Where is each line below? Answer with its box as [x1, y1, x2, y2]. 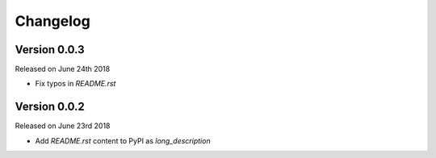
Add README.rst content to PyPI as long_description [35, 135, 211, 145]
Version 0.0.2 [15, 100, 85, 114]
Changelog [15, 12, 90, 30]
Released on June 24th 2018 [15, 64, 111, 74]
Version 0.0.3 [15, 43, 85, 56]
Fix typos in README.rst [35, 79, 116, 89]
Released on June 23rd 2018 [15, 121, 111, 131]
